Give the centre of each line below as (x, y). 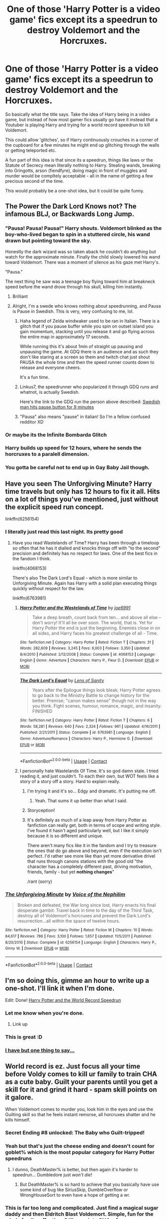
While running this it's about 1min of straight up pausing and (81, 346)
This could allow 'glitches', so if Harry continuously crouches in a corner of (82, 140)
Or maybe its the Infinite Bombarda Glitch (56, 435)
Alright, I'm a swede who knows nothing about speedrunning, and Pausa (86, 306)
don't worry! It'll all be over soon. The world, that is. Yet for (92, 622)
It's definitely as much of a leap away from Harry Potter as (87, 820)
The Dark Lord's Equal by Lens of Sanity (62, 681)
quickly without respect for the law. (48, 588)
